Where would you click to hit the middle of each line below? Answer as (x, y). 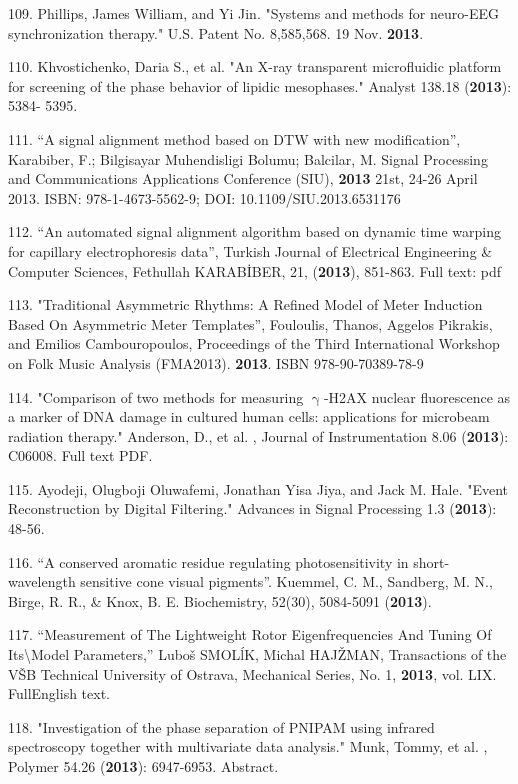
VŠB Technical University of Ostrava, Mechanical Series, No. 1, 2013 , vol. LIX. (252, 673)
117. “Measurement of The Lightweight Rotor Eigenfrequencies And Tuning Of (250, 634)
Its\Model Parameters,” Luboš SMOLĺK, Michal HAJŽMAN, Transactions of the (257, 654)
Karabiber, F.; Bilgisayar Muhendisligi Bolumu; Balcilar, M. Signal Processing (248, 158)
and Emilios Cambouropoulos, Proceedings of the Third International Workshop (254, 343)
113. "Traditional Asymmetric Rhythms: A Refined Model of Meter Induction (245, 304)
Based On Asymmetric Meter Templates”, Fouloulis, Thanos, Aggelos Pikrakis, (250, 323)
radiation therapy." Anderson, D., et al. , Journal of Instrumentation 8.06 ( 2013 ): (258, 435)
